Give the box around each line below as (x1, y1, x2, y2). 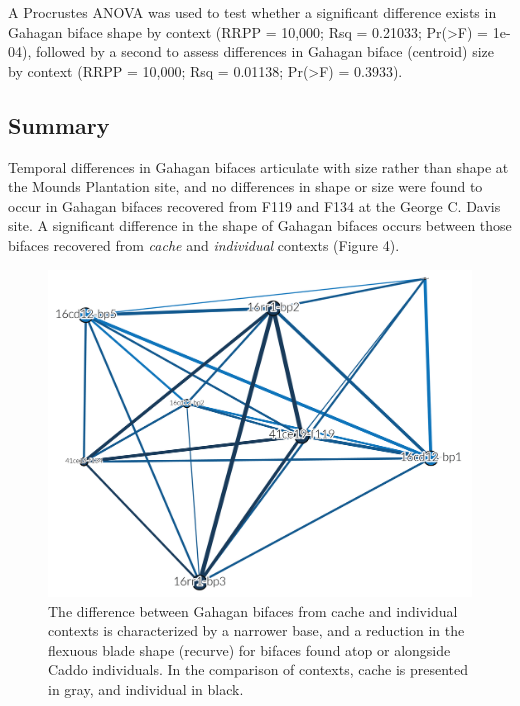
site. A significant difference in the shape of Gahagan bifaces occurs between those (8, 215, 512, 236)
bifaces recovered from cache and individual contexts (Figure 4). (8, 234, 400, 255)
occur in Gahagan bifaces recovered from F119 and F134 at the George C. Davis (8, 195, 501, 216)
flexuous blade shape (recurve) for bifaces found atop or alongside (48, 639, 451, 660)
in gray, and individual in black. (48, 679, 244, 700)
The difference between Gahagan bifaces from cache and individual (48, 600, 458, 621)
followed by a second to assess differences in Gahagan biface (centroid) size (35, 41, 494, 62)
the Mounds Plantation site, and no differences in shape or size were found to (8, 176, 483, 197)
